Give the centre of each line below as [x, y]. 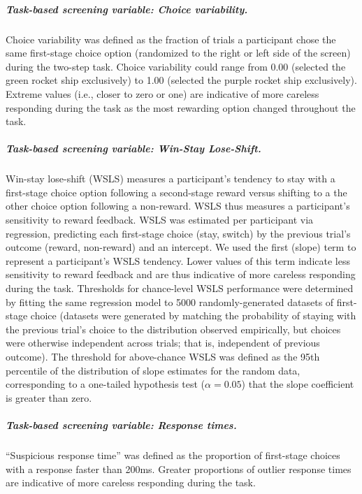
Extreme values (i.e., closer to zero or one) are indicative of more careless [162, 93]
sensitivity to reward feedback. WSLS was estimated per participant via [160, 220]
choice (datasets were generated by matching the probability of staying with [193, 315]
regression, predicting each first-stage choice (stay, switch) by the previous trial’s [178, 233]
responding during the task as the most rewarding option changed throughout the [181, 107]
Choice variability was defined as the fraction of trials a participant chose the [171, 39]
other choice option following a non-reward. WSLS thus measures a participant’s [178, 206]
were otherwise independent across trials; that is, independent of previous [163, 343]
